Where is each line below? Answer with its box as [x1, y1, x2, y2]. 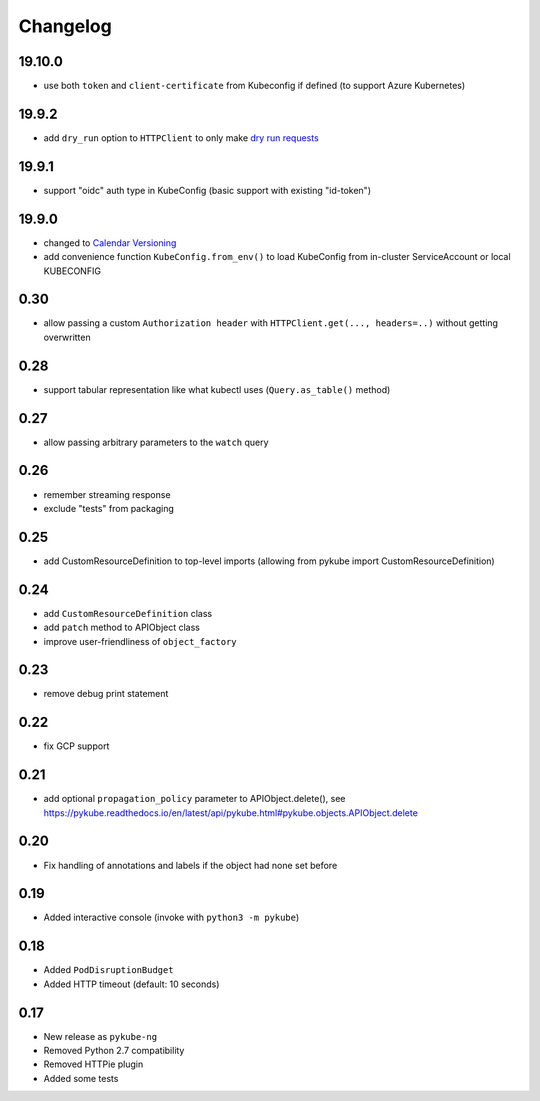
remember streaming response [43, 488, 171, 500]
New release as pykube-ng [43, 1030, 158, 1042]
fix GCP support [43, 740, 110, 752]
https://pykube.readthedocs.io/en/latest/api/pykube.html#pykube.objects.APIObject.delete [43, 806, 419, 819]
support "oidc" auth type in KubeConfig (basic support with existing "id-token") [43, 184, 372, 196]
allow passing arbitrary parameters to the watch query [43, 436, 269, 448]
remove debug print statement [43, 688, 169, 700]
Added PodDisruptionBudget [43, 964, 174, 976]
